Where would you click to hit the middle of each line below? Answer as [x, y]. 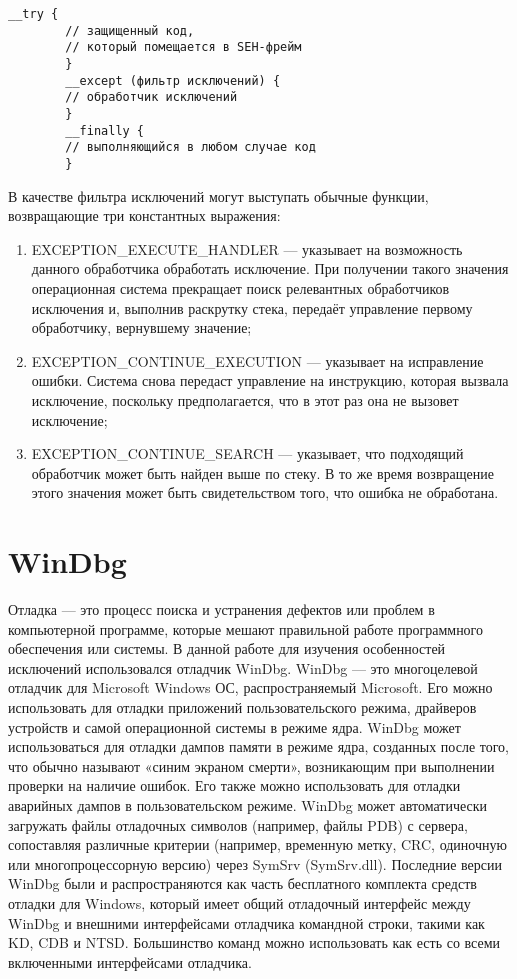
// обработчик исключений [151, 97]
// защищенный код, [130, 30]
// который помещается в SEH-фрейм [183, 47]
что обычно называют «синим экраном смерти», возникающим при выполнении [251, 765]
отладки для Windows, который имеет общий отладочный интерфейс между [239, 902]
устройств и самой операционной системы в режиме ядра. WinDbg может [234, 726]
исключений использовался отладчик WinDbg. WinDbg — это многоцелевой [243, 667]
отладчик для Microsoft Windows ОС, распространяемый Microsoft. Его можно [250, 687]
